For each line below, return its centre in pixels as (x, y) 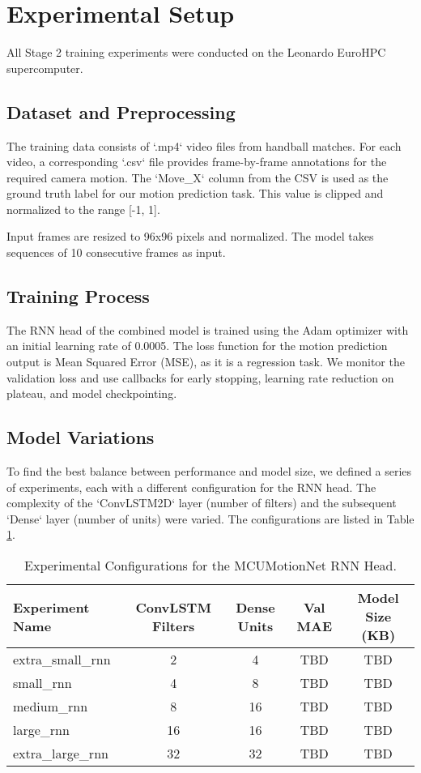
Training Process (78, 296)
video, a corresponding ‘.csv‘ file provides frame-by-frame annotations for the (197, 162)
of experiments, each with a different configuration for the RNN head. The (191, 487)
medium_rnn (51, 707)
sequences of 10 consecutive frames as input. (116, 252)
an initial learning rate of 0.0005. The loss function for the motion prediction (197, 346)
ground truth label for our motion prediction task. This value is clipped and (195, 193)
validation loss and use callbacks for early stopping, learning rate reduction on (200, 377)
